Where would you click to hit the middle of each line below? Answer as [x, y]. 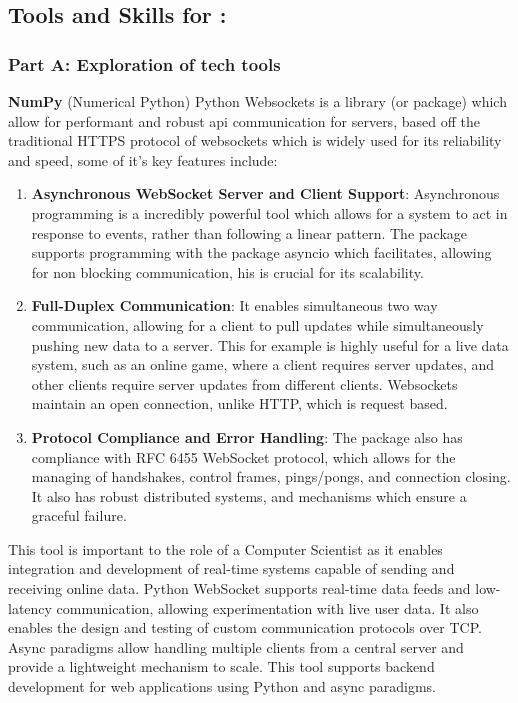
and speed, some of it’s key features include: [143, 159]
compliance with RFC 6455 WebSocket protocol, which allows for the [243, 456]
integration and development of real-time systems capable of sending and [231, 568]
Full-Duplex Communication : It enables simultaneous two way [234, 305]
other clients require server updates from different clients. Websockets [244, 383]
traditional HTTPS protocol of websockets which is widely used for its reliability [255, 140]
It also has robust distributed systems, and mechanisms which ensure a [249, 495]
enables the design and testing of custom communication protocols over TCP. [245, 627]
